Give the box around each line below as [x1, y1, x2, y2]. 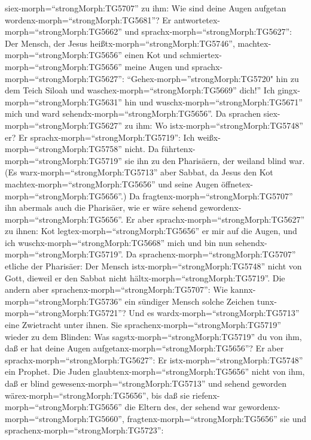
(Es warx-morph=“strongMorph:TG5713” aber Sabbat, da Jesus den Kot [5, 166, 273, 178]
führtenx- [161, 142, 196, 155]
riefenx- [192, 389, 220, 401]
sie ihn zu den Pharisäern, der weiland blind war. [124, 154, 305, 166]
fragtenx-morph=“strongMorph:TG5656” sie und [127, 412, 307, 424]
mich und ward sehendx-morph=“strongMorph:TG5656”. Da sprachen [5, 107, 261, 120]
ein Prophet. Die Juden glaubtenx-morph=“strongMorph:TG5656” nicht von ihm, [5, 365, 305, 378]
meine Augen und [124, 60, 189, 72]
